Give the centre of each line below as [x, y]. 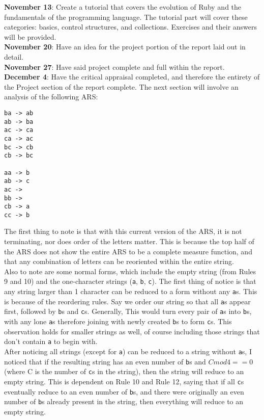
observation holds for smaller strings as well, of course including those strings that [132, 331]
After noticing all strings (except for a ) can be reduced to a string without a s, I [128, 351]
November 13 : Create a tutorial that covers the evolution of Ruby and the [123, 7]
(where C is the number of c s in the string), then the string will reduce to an [124, 371]
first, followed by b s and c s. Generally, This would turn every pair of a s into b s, [128, 311]
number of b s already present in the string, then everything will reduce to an [124, 401]
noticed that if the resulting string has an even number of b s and [105, 361]
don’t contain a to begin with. [51, 341]
